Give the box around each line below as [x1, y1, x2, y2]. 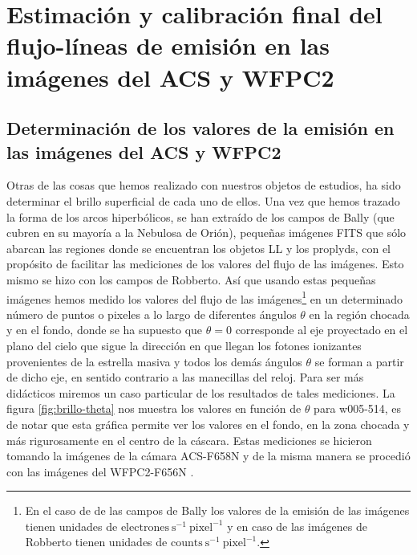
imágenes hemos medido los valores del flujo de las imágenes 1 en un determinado [6, 288, 403, 307]
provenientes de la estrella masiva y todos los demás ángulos [6, 353, 302, 369]
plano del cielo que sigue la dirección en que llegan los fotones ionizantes [6, 337, 362, 353]
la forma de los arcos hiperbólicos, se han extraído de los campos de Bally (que [6, 208, 395, 225]
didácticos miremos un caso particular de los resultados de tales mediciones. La [6, 384, 395, 401]
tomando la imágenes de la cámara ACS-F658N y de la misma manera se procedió [6, 447, 411, 464]
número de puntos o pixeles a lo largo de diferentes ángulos [6, 305, 297, 322]
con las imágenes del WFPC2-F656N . [6, 463, 194, 480]
